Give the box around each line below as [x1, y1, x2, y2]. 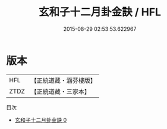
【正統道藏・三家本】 [30, 87, 91, 95]
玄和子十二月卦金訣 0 [14, 116, 67, 123]
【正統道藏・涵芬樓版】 [30, 76, 97, 85]
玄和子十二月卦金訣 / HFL [38, 5, 162, 19]
